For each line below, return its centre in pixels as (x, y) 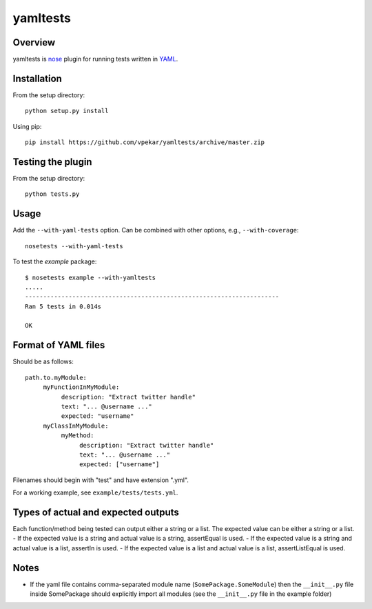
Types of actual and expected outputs (96, 512)
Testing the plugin (52, 162)
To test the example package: (55, 261)
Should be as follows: (43, 361)
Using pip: (27, 126)
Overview (34, 42)
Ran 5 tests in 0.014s (63, 306)
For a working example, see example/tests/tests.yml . (95, 492)
